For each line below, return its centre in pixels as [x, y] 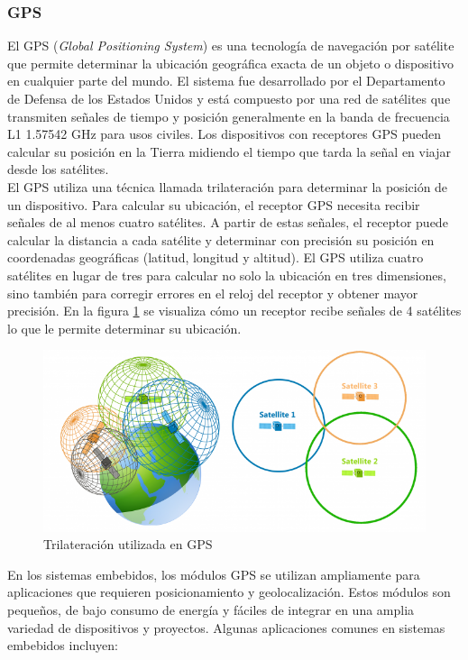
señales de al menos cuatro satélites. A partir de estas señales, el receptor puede [228, 222]
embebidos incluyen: [63, 645]
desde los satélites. [58, 169]
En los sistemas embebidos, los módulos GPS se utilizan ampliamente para [214, 574]
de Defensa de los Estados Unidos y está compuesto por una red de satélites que [229, 98]
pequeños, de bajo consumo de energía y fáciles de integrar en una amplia [211, 610]
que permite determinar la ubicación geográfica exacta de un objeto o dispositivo [230, 63]
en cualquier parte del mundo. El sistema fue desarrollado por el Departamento [226, 81]
